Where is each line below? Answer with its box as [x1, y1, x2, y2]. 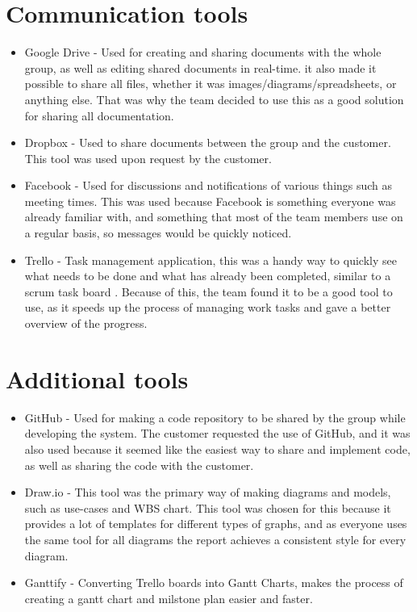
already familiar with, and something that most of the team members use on [24, 208, 403, 225]
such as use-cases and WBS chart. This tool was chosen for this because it [24, 499, 391, 516]
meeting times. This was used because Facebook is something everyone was [24, 192, 396, 209]
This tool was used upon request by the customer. [24, 149, 272, 166]
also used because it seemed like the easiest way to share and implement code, [24, 440, 411, 457]
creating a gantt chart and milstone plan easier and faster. [24, 589, 313, 606]
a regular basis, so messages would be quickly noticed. [24, 224, 292, 241]
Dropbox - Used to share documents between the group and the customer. [24, 134, 391, 151]
